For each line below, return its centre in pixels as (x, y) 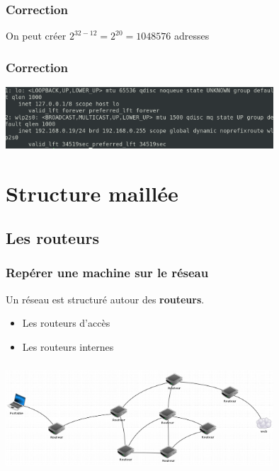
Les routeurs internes (68, 346)
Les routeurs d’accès (66, 323)
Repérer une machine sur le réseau (107, 273)
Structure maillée (92, 193)
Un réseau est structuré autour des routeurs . (105, 299)
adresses (192, 36)
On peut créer (36, 36)
